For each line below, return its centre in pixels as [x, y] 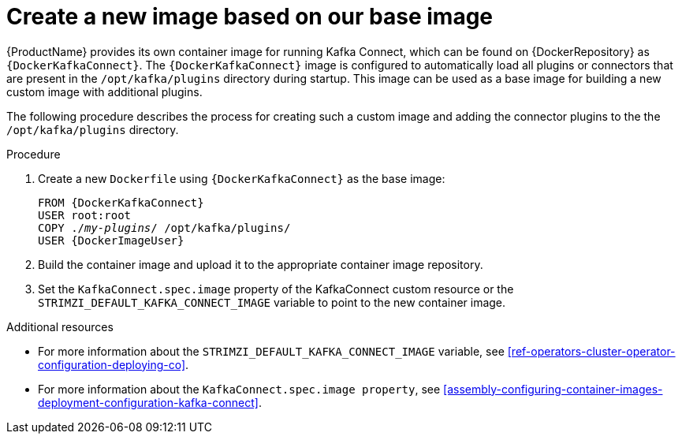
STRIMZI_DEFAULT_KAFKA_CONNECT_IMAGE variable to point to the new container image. [272, 302]
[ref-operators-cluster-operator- [591, 351]
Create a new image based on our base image [250, 17]
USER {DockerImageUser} [111, 240]
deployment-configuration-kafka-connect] [148, 402]
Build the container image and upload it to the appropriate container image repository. [261, 264]
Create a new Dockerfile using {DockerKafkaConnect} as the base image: [242, 178]
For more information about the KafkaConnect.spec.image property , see [239, 389]
